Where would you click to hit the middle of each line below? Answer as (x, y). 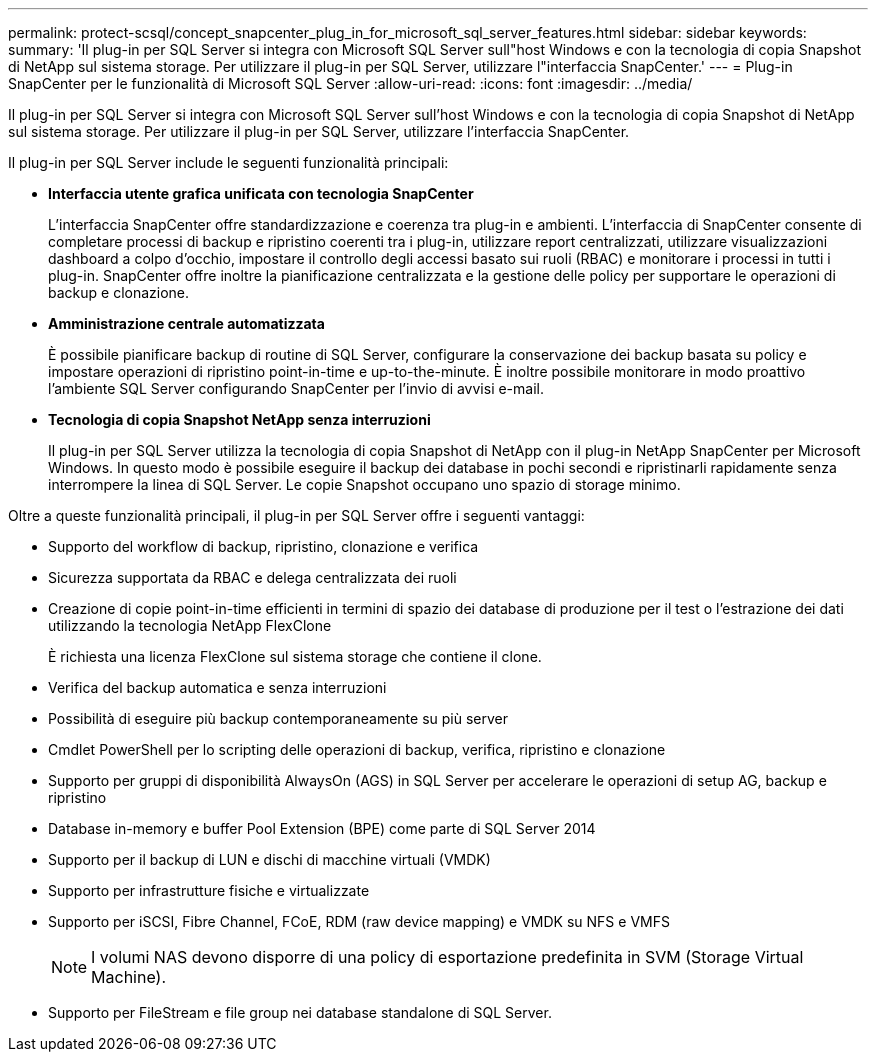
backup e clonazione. (119, 292)
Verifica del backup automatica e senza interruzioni (217, 687)
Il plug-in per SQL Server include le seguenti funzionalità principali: (228, 162)
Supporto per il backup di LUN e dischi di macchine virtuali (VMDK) (269, 859)
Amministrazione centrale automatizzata (186, 323)
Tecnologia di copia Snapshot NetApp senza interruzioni (239, 419)
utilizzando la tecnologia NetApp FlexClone (190, 625)
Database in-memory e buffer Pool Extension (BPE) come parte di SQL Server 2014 (322, 828)
